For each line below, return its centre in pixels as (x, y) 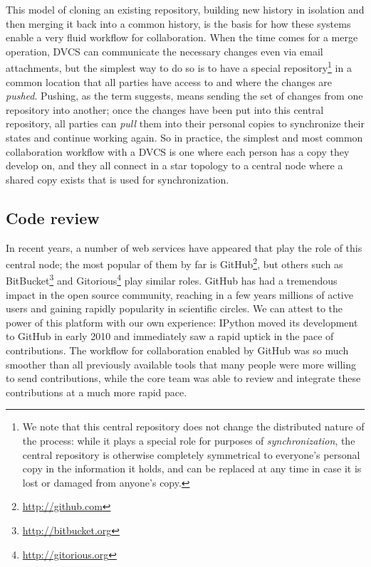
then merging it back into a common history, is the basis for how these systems (178, 23)
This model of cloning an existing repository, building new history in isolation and (185, 9)
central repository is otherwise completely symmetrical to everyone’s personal (191, 454)
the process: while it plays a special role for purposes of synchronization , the (189, 441)
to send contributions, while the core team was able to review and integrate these (183, 378)
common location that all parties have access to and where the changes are (169, 81)
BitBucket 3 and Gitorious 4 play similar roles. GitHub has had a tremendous (172, 280)
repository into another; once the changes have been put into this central (165, 109)
